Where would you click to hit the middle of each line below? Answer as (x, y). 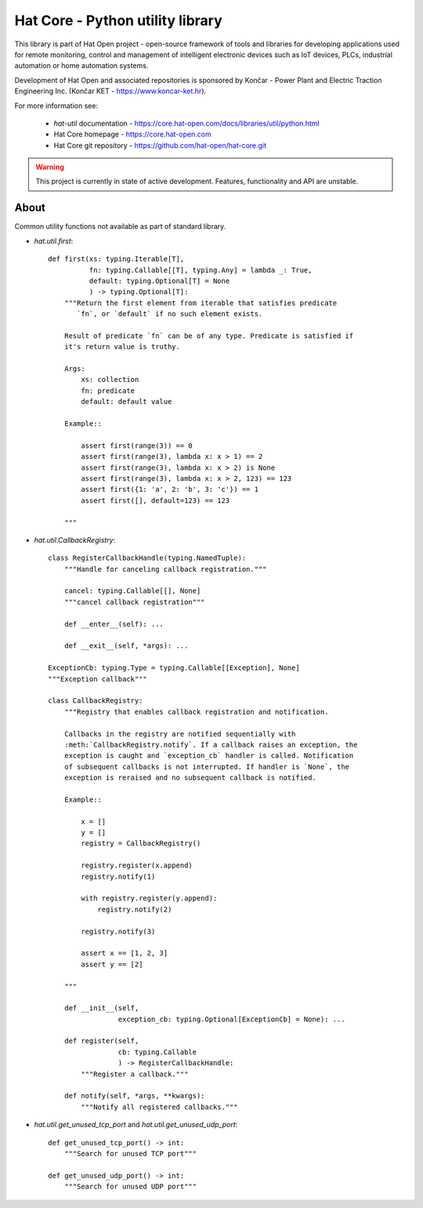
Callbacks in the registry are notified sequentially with (180, 734)
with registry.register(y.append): (149, 899)
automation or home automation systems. (81, 66)
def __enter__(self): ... (114, 624)
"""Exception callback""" (98, 679)
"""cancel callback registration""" (134, 602)
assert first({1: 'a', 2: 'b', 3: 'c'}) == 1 (170, 489)
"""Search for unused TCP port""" (130, 1153)
